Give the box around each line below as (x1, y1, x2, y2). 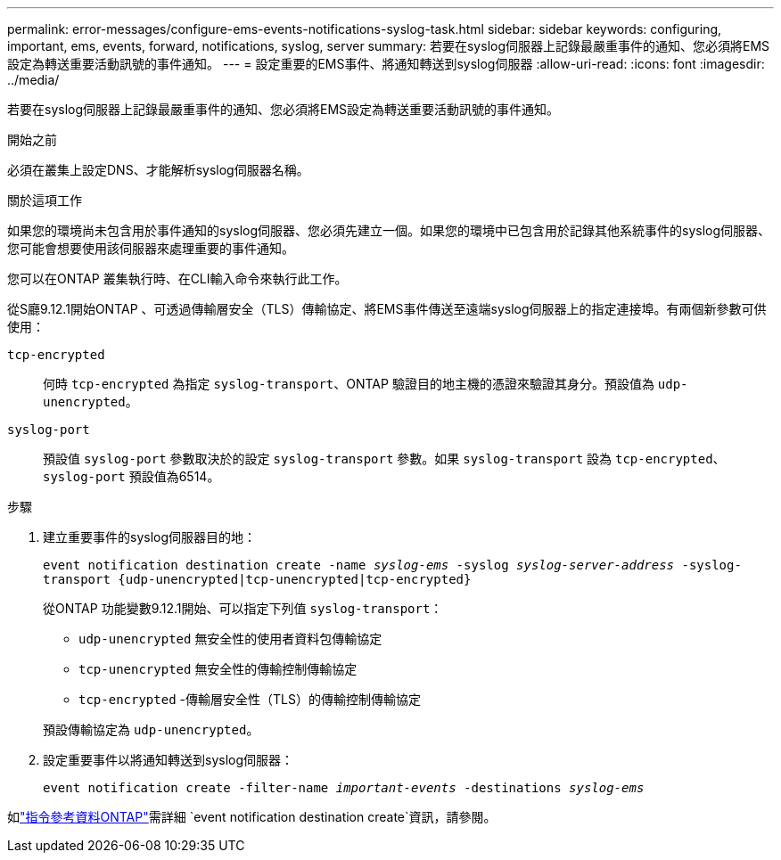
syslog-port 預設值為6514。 (43, 469, 220, 484)
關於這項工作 (7, 192, 82, 208)
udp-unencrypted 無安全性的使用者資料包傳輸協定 (78, 631, 382, 646)
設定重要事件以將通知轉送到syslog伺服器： (43, 752, 294, 767)
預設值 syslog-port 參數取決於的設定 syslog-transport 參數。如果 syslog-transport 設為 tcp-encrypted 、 (43, 451, 726, 466)
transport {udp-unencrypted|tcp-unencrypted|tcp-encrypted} (43, 572, 472, 586)
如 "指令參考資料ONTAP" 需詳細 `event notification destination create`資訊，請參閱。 (7, 809, 497, 824)
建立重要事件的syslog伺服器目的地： (43, 529, 257, 545)
